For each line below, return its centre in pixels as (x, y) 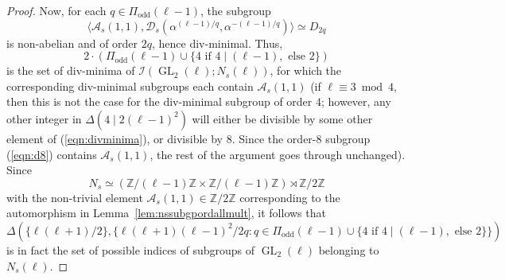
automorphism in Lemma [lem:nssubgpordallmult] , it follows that (166, 213)
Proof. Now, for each (56, 10)
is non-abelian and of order (72, 43)
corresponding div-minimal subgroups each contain (130, 86)
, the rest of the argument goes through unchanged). (278, 154)
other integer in (44, 118)
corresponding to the (290, 197)
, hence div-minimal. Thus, (218, 43)
